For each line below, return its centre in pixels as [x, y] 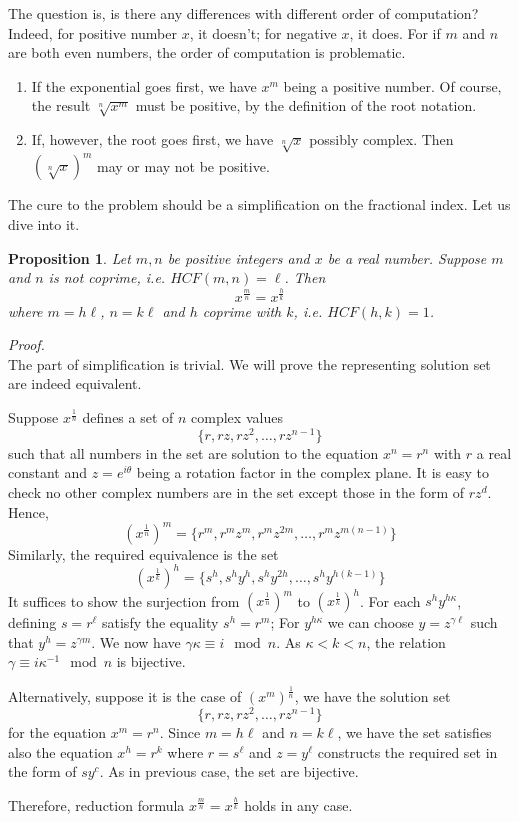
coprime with [242, 310]
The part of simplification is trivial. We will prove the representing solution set [249, 363]
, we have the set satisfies [414, 732]
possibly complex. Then [381, 139]
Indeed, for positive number [92, 32]
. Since [180, 732]
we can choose [370, 622]
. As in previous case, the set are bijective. [229, 771]
